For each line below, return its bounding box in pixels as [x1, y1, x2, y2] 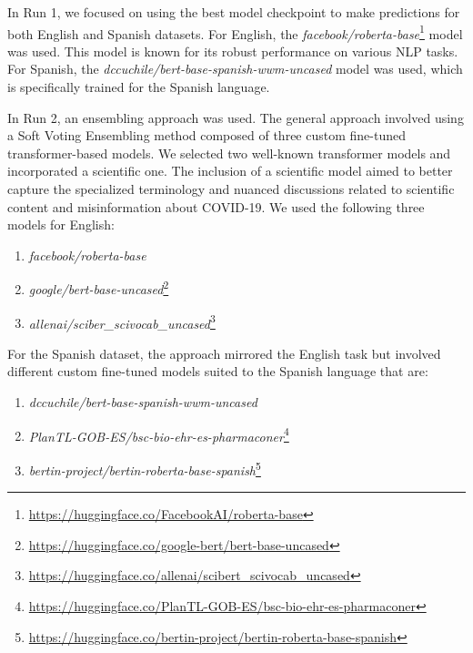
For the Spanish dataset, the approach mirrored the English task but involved [7, 343, 441, 362]
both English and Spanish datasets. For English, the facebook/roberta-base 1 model [7, 21, 463, 43]
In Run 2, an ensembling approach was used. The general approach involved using [7, 107, 464, 127]
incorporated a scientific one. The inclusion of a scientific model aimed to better [7, 161, 453, 180]
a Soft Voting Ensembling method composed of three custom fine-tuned [7, 126, 406, 145]
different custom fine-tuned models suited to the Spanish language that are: [7, 362, 428, 381]
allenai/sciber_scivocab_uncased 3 [28, 311, 216, 332]
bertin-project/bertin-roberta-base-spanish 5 [28, 457, 261, 479]
